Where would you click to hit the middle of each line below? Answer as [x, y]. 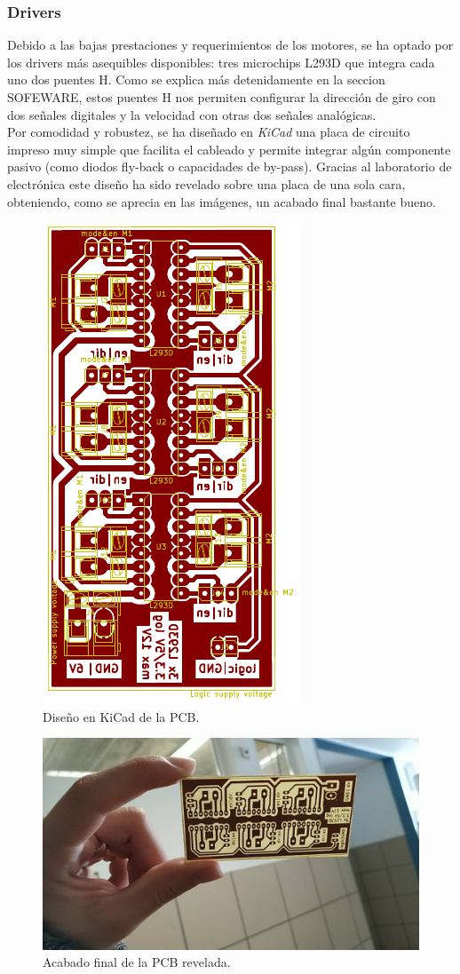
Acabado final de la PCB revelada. [137, 962]
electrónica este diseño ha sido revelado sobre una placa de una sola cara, [206, 183]
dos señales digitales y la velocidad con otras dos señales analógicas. [192, 114]
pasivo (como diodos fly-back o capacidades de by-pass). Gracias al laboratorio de [230, 166]
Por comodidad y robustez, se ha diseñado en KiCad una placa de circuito [209, 132]
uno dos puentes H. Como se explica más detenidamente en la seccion [196, 79]
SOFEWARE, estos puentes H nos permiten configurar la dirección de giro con [222, 97]
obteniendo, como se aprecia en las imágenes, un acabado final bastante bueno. [222, 201]
